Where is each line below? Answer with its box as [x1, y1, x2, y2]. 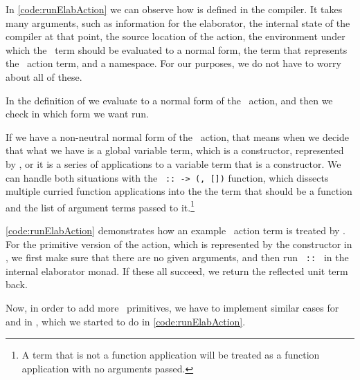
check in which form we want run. [6, 106, 149, 121]
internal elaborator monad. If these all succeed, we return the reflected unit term [6, 263, 348, 278]
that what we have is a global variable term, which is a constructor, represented [6, 143, 344, 158]
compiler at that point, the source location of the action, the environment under [6, 29, 345, 44]
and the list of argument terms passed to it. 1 [6, 198, 195, 214]
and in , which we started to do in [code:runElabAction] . [6, 314, 246, 328]
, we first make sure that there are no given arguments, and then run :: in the [6, 250, 349, 265]
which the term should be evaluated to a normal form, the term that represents [6, 42, 348, 57]
